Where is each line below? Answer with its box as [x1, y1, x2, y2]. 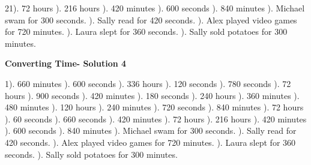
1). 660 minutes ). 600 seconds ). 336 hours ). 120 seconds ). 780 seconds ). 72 [5, 77, 291, 89]
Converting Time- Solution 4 [5, 57, 127, 70]
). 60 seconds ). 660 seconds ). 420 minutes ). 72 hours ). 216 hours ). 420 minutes [5, 112, 307, 125]
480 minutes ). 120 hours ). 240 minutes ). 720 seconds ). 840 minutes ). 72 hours [5, 101, 304, 113]
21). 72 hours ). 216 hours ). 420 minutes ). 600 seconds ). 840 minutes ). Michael [5, 2, 305, 14]
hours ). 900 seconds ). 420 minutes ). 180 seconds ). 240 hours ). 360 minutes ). [5, 89, 300, 101]
